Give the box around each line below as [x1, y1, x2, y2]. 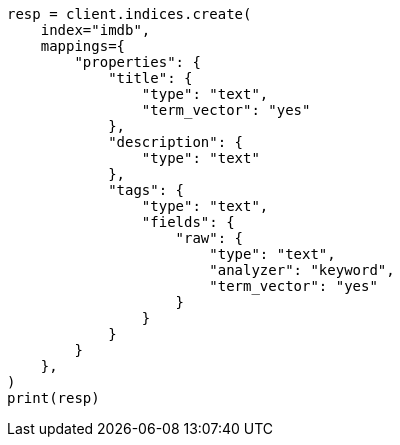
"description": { [108, 134, 244, 150]
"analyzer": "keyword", [209, 262, 395, 278]
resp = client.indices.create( [7, 6, 252, 22]
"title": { [108, 70, 193, 86]
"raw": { [175, 230, 244, 246]
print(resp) [7, 390, 100, 406]
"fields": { [141, 214, 235, 230]
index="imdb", [40, 22, 151, 38]
